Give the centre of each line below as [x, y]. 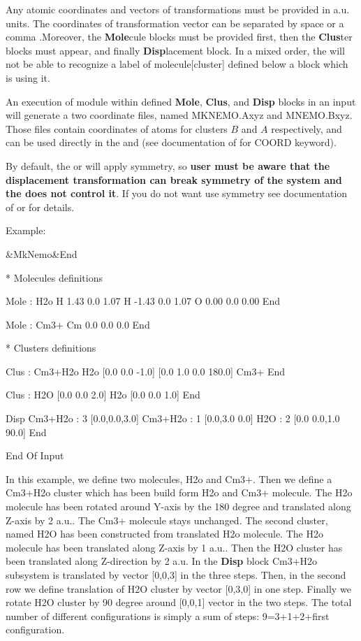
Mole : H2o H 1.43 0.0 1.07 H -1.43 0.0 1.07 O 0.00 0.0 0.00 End [143, 301]
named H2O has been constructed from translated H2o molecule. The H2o [164, 534]
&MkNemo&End [42, 253]
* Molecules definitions [54, 277]
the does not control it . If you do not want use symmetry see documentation [177, 193]
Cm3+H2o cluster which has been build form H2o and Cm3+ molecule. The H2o [179, 492]
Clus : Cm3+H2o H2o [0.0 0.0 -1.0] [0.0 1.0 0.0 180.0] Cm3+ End [146, 371]
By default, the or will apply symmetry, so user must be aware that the [168, 165]
